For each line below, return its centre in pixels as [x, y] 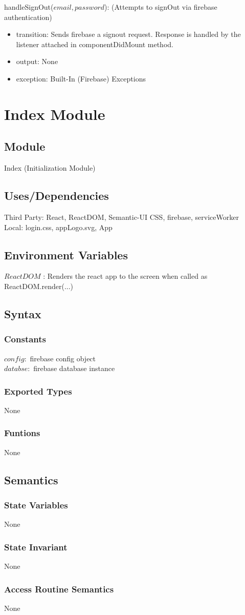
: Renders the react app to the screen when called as [125, 276]
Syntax [23, 313]
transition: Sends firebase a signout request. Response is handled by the [128, 34]
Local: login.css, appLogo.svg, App [58, 227]
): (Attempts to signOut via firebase [161, 7]
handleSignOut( [29, 7]
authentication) [28, 17]
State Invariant [36, 547]
